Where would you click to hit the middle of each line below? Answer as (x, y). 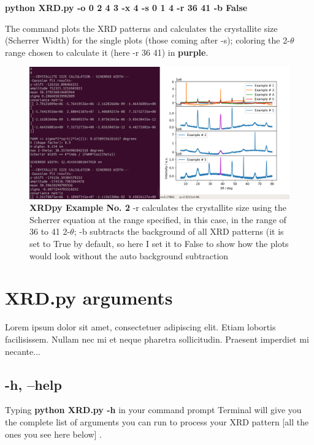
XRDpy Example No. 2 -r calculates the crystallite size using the (158, 207)
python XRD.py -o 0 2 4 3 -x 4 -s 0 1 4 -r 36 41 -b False (126, 7)
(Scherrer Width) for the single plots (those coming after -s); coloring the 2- (147, 40)
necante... (23, 351)
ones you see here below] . (54, 434)
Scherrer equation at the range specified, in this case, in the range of (158, 219)
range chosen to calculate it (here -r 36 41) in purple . (107, 52)
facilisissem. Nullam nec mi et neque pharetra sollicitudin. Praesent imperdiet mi (157, 339)
